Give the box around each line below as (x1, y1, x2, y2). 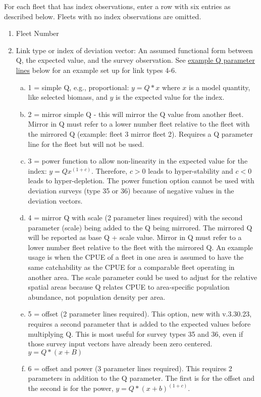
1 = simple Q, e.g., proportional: (28, 82, 129, 92)
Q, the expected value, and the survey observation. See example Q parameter (16, 55, 255, 65)
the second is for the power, (28, 383, 114, 393)
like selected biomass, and (28, 92, 108, 102)
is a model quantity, (189, 82, 250, 92)
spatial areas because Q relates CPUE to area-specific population (28, 282, 230, 292)
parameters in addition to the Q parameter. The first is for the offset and (28, 373, 255, 383)
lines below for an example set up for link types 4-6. (16, 64, 177, 75)
